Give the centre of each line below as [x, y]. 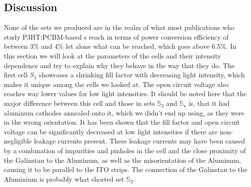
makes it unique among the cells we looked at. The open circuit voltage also [116, 84]
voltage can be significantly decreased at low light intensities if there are [111, 131]
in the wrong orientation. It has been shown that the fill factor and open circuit [122, 122]
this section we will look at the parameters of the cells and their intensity [112, 55]
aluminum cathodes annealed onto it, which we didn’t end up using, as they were [124, 112]
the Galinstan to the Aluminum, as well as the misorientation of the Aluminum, [123, 160]
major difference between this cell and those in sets [80, 103]
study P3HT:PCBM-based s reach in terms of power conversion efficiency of [116, 36]
